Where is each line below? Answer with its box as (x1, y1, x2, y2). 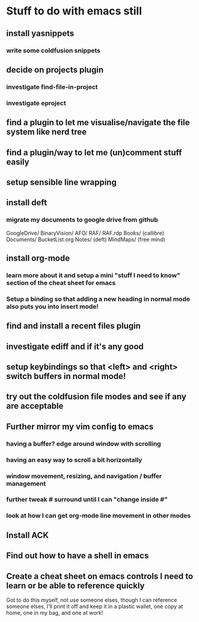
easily (6, 156, 29, 167)
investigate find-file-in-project (6, 82, 98, 91)
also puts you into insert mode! (6, 302, 99, 310)
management (6, 479, 46, 488)
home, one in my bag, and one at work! (6, 609, 103, 616)
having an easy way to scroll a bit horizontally (6, 455, 142, 464)
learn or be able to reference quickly (6, 580, 145, 591)
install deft (6, 197, 47, 208)
